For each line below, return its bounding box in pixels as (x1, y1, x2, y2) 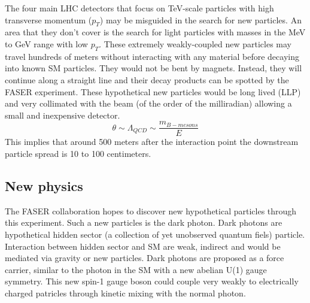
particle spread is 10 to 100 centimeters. (5, 147, 151, 159)
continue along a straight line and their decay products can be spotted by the (5, 73, 289, 86)
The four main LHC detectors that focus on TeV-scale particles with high (5, 2, 274, 14)
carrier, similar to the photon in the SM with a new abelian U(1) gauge (5, 263, 267, 275)
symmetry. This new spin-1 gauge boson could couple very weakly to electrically (5, 275, 299, 287)
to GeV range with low (5, 37, 88, 50)
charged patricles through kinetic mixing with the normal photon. (5, 286, 246, 299)
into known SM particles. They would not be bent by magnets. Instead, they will (5, 62, 302, 74)
